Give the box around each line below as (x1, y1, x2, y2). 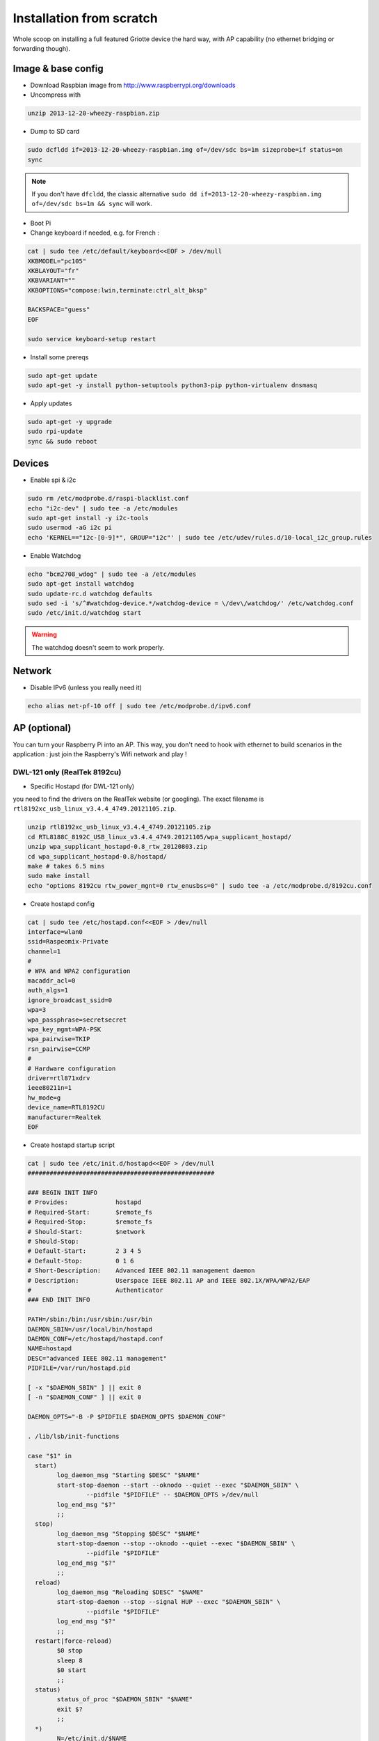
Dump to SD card (30, 127, 80, 136)
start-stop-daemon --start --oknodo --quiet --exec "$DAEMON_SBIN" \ (56, 1481, 299, 1489)
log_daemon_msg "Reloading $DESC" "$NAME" (56, 1588, 204, 1596)
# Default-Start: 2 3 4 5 (27, 1247, 142, 1255)
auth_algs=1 (27, 986, 69, 994)
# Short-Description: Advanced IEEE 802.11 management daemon (27, 1267, 255, 1274)
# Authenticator (27, 1286, 163, 1294)
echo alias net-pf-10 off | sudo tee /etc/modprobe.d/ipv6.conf (27, 702, 252, 710)
